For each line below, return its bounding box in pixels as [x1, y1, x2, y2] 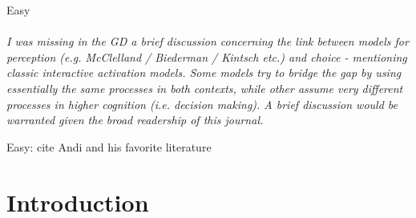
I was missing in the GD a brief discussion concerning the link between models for [6, 33, 409, 50]
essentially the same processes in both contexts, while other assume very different [6, 79, 403, 96]
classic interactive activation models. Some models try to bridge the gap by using [6, 64, 402, 81]
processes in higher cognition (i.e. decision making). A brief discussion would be [6, 95, 398, 112]
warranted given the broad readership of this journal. [6, 111, 264, 128]
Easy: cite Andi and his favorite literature [6, 138, 212, 155]
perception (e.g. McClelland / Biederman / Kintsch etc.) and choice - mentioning [6, 48, 407, 65]
